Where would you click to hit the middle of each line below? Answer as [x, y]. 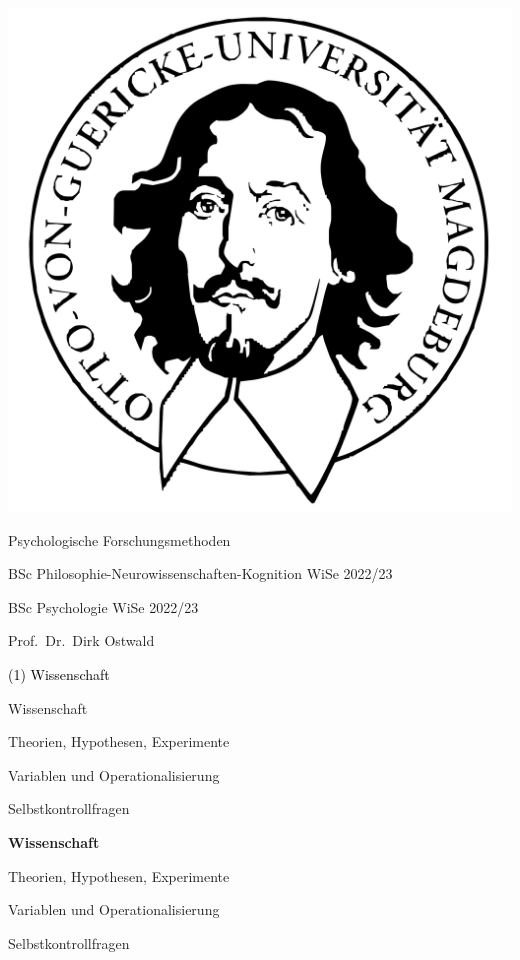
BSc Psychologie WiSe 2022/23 [103, 606]
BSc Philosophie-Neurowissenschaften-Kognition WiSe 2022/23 [200, 573]
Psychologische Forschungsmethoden [119, 539]
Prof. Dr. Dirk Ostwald [81, 640]
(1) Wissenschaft [59, 673]
